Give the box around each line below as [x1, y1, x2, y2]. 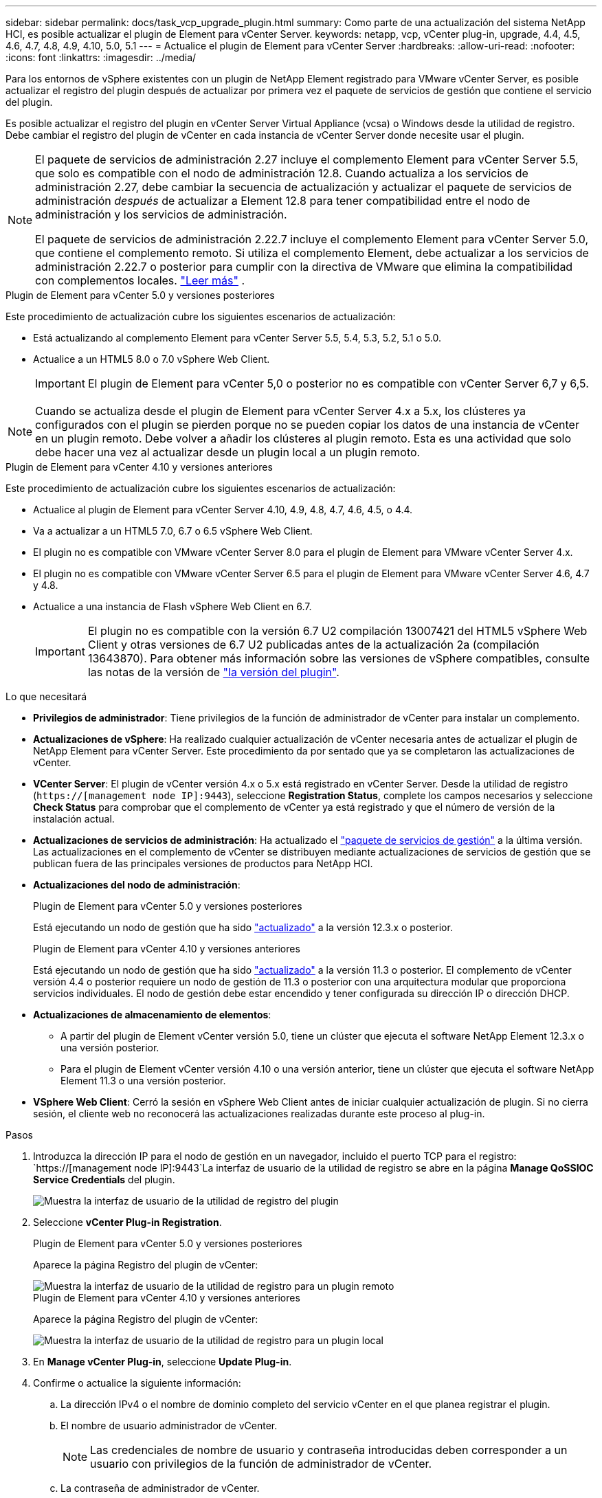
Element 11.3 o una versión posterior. [60, 1075, 226, 1086]
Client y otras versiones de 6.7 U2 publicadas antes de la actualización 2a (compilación [87, 638, 539, 651]
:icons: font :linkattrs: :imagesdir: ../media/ [5, 52, 197, 63]
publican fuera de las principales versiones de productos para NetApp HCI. [33, 858, 373, 869]
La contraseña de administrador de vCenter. [60, 1482, 260, 1494]
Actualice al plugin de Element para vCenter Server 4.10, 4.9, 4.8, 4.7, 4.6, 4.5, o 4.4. [33, 504, 413, 515]
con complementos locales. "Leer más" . [35, 273, 245, 287]
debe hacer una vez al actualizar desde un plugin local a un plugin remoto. [35, 445, 421, 459]
